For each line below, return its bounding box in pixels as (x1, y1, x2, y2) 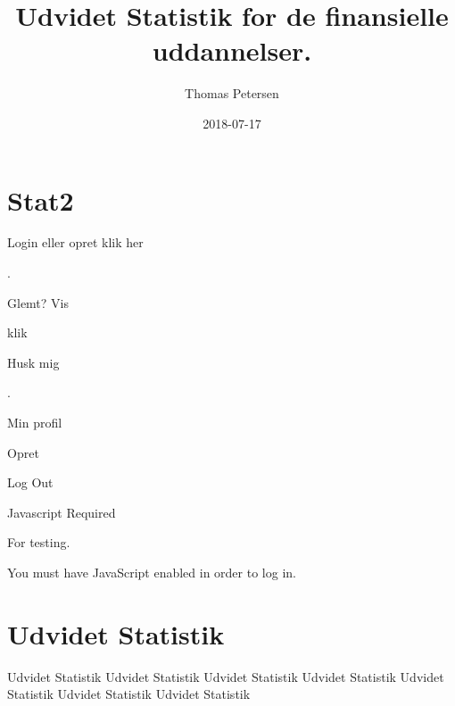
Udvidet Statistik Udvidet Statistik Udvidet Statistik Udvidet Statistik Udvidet (7, 667, 444, 685)
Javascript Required (7, 503, 116, 521)
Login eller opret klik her (7, 233, 144, 252)
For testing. (7, 533, 70, 552)
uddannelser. (152, 32, 312, 69)
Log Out (7, 473, 54, 492)
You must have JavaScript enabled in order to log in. (7, 562, 296, 581)
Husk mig (7, 353, 60, 371)
